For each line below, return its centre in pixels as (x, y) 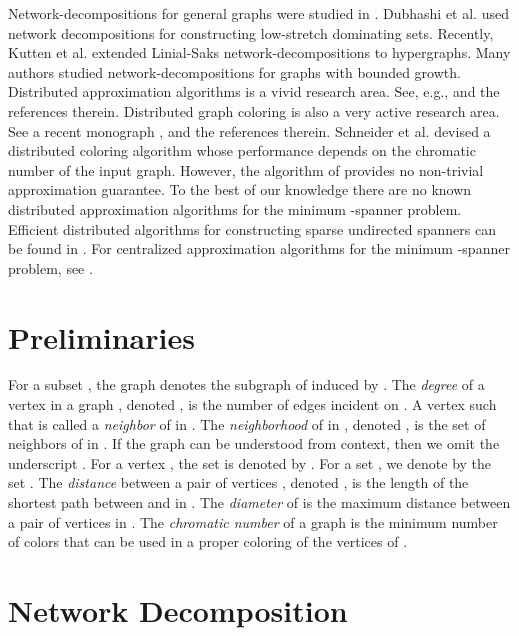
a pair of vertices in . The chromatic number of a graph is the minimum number (253, 521)
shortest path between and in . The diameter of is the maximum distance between (259, 502)
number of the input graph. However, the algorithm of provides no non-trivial (246, 169)
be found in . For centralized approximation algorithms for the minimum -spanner (259, 248)
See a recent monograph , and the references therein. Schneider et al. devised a (249, 130)
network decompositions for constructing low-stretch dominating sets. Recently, (251, 32)
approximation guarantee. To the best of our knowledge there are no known (240, 189)
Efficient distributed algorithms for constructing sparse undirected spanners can (252, 228)
